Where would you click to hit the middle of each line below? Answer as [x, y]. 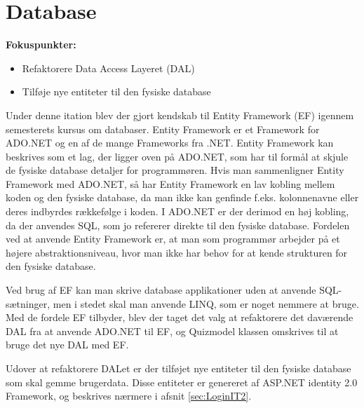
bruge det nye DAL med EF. [67, 345]
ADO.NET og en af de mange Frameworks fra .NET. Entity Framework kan [170, 143]
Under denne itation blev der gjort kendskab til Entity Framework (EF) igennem [180, 115]
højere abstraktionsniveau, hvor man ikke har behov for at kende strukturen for [177, 252]
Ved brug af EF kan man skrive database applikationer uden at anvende [161, 290]
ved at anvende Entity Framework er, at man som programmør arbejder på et [173, 239]
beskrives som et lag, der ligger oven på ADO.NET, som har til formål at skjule [177, 156]
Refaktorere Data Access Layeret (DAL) [108, 68]
